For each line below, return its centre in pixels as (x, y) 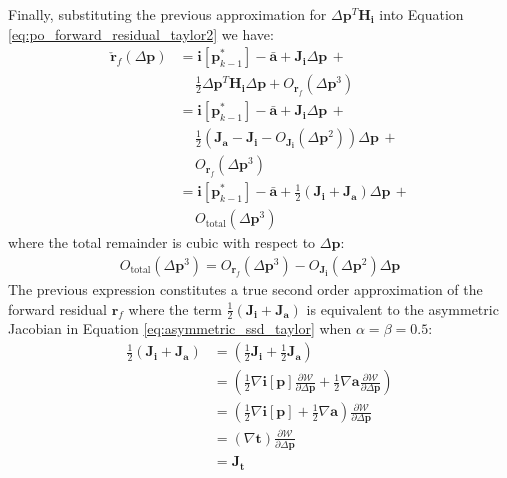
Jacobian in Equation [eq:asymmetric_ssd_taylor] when (180, 328)
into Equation (421, 14)
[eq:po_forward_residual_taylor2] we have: (141, 33)
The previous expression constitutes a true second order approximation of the (245, 289)
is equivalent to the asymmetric (402, 308)
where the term (175, 308)
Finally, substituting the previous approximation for (167, 14)
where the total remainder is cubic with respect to (162, 242)
